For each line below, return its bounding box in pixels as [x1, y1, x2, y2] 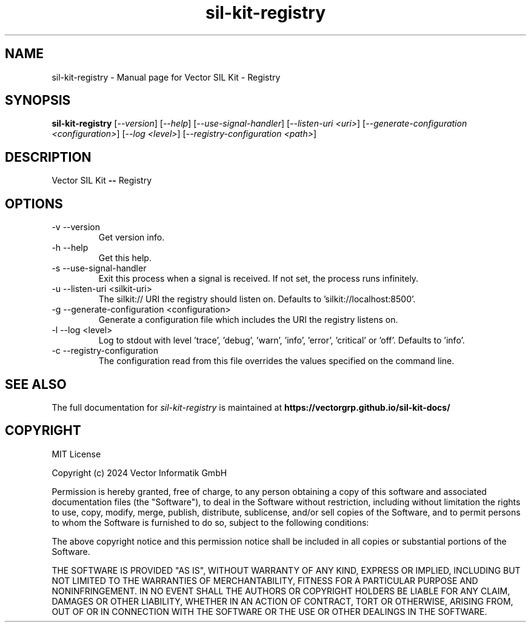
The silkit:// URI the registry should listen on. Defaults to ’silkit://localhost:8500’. [98, 294, 416, 305]
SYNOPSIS [5, 93, 71, 108]
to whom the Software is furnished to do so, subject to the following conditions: [52, 517, 369, 528]
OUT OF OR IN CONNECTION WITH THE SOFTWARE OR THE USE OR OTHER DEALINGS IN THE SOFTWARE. [52, 606, 487, 617]
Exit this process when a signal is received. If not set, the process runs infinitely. [98, 273, 419, 284]
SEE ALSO [5, 376, 67, 392]
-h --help [52, 242, 88, 253]
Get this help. [98, 253, 152, 264]
